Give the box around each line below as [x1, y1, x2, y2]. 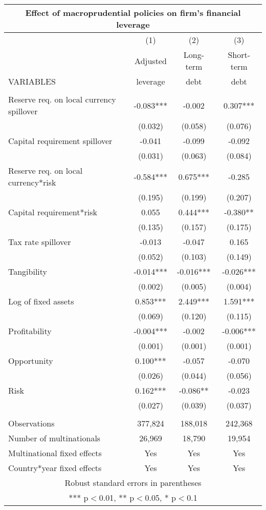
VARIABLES [8, 75, 56, 87]
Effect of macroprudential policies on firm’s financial [25, 7, 241, 18]
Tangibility [8, 266, 48, 277]
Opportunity [8, 355, 53, 366]
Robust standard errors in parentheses [64, 477, 202, 488]
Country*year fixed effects [8, 462, 102, 474]
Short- [228, 49, 251, 60]
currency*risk [8, 176, 56, 188]
